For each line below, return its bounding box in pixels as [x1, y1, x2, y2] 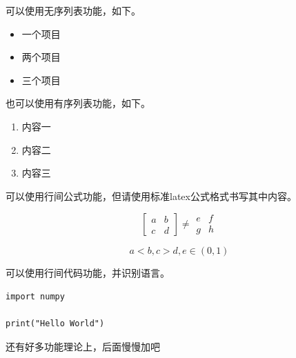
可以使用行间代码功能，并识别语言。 [6, 266, 170, 280]
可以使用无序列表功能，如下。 [6, 3, 141, 17]
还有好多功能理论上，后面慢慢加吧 [6, 339, 160, 353]
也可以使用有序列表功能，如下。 [6, 96, 150, 110]
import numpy [6, 292, 65, 301]
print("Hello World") [6, 319, 105, 329]
